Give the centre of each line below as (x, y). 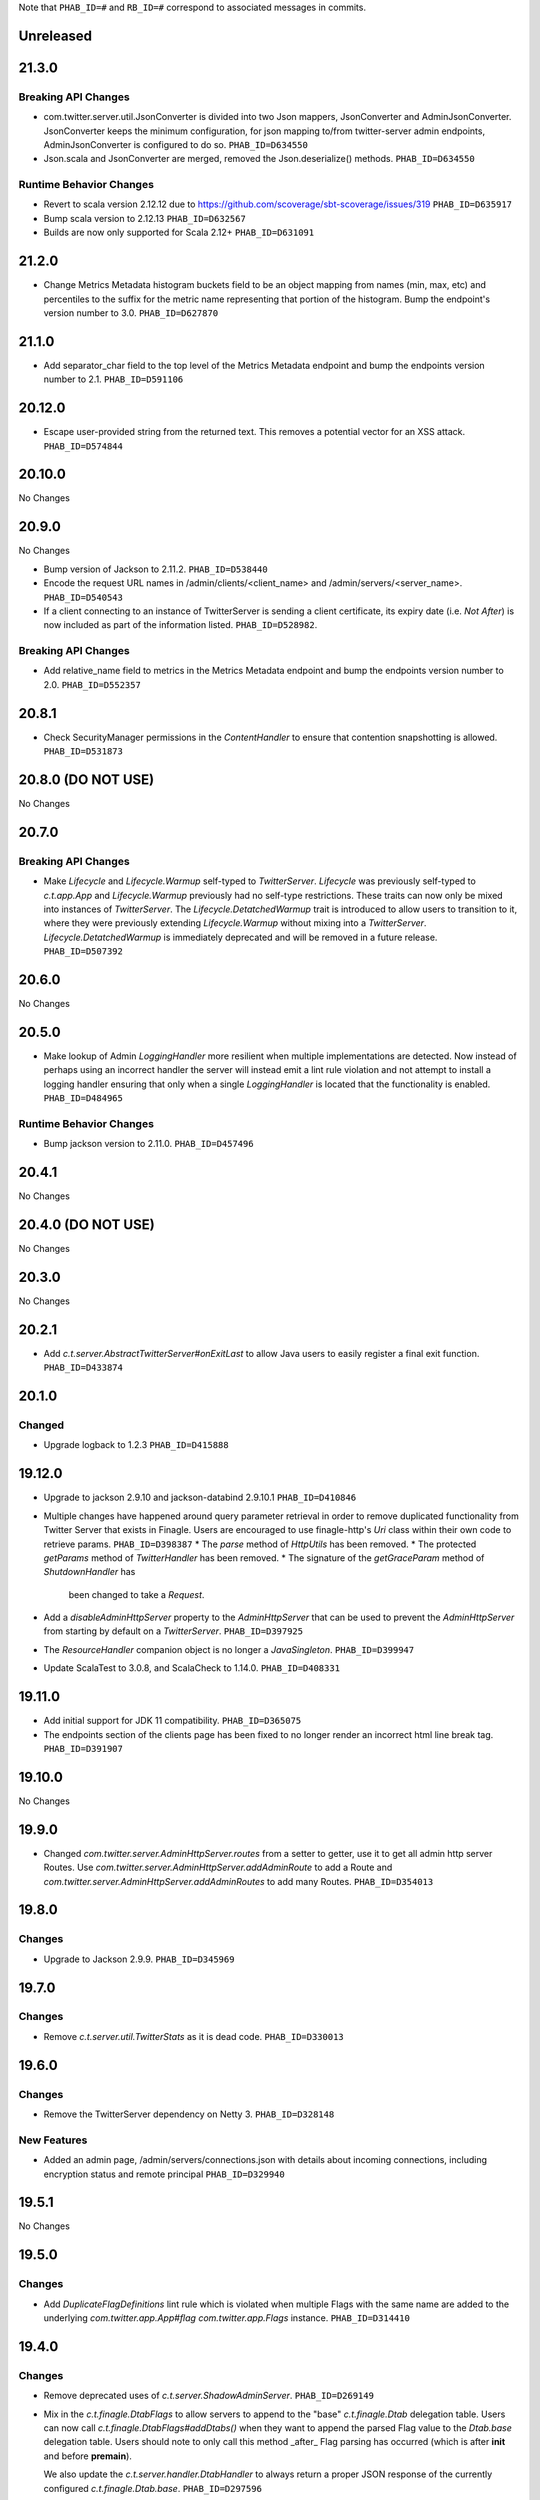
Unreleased (55, 35)
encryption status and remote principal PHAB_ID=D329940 (164, 2174)
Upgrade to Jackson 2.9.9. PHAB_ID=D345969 (139, 1959)
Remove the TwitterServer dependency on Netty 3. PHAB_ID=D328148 (189, 2114)
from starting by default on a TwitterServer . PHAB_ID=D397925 (173, 1631)
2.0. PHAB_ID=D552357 (92, 684)
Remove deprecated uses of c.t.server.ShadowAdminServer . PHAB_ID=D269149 (209, 2396)
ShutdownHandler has (89, 1572)
